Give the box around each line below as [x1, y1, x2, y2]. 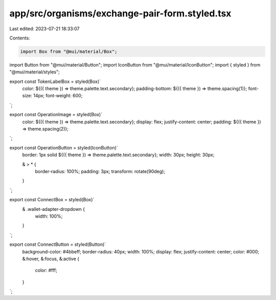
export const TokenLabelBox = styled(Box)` [9, 78, 101, 84]
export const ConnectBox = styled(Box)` [9, 197, 95, 203]
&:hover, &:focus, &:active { [22, 255, 79, 262]
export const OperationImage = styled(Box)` [9, 112, 102, 118]
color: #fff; [35, 267, 57, 273]
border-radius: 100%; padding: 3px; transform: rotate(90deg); [35, 168, 166, 174]
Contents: [9, 35, 30, 41]
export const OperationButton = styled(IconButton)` [9, 144, 119, 151]
